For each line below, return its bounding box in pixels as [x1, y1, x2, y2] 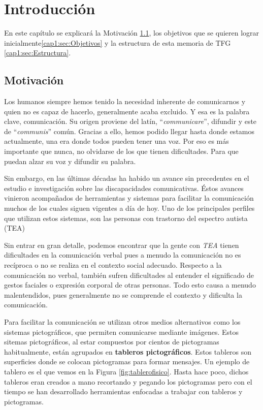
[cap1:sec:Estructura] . [4, 47, 71, 58]
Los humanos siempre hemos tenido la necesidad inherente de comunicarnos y [4, 96, 246, 107]
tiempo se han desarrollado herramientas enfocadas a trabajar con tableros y [4, 386, 243, 397]
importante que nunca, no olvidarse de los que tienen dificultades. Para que [4, 146, 239, 156]
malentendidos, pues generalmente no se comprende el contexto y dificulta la [4, 289, 242, 300]
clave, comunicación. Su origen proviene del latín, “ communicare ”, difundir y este [4, 116, 257, 127]
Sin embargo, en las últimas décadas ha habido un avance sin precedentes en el [4, 173, 249, 183]
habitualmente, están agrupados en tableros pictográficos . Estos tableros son [4, 346, 252, 357]
